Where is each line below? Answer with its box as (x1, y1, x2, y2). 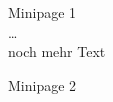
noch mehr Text (8, 41, 106, 62)
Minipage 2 (8, 74, 77, 95)
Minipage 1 (8, 2, 77, 22)
